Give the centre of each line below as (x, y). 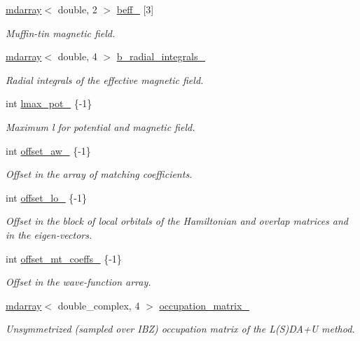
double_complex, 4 (99, 305)
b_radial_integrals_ (161, 56)
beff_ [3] (135, 9)
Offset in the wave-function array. (78, 282)
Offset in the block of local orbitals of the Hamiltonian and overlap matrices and (177, 221)
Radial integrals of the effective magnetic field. (105, 79)
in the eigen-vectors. (49, 234)
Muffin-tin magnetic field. (61, 33)
